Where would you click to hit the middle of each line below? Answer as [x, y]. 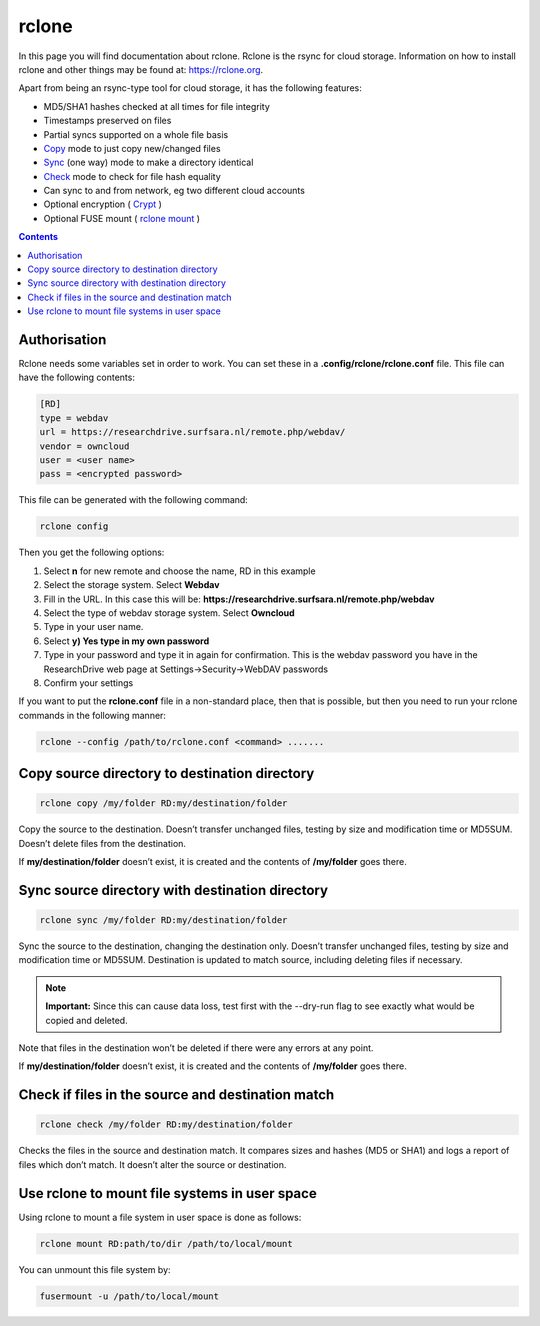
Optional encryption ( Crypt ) [102, 204]
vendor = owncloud [84, 446]
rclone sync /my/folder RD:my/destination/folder [163, 920]
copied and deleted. [87, 1020]
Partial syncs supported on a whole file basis [136, 134]
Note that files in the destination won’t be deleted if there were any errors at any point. [196, 1047]
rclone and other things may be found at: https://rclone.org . [141, 69]
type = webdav [74, 418]
